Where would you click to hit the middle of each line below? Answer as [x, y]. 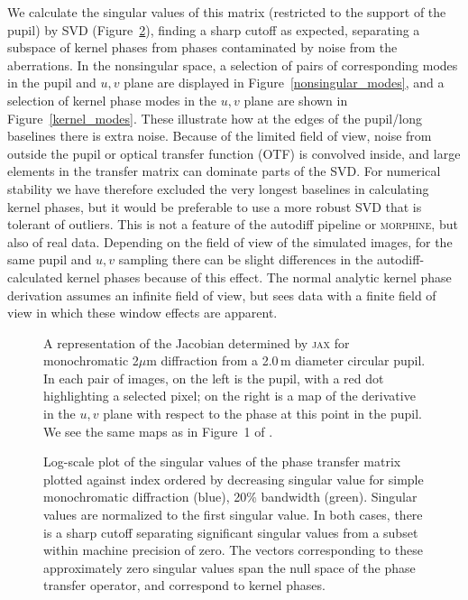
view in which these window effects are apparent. [142, 313]
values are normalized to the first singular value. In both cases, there [233, 515]
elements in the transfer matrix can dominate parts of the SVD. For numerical [224, 171]
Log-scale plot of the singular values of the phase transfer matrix [222, 462]
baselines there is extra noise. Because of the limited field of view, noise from [220, 136]
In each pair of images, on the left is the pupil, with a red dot [214, 378]
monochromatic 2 [91, 360]
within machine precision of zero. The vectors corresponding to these [233, 550]
